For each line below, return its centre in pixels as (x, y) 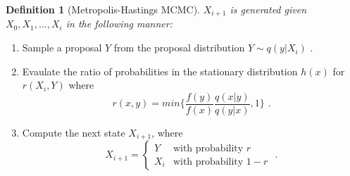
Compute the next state (74, 132)
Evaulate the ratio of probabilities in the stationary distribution (160, 71)
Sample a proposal (62, 48)
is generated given (268, 9)
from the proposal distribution (179, 48)
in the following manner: (119, 24)
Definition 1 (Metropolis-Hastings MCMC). (103, 9)
